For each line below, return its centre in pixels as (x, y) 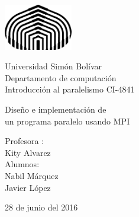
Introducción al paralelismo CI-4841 (70, 89)
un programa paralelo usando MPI (67, 121)
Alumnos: (22, 164)
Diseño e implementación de (56, 109)
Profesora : (25, 141)
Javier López (28, 187)
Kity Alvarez (28, 152)
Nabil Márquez (32, 175)
